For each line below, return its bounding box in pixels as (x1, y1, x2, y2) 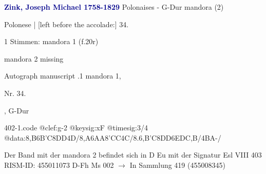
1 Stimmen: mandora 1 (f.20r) (4, 36, 99, 47)
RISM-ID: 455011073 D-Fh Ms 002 (4, 159, 114, 170)
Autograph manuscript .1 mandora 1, (4, 70, 121, 81)
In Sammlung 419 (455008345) (129, 159, 225, 170)
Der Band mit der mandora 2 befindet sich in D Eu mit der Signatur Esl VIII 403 (4, 149, 262, 160)
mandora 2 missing (4, 53, 64, 64)
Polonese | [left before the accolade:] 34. (4, 18, 129, 29)
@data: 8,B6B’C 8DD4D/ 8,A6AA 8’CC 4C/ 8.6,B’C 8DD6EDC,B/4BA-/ (4, 132, 221, 143)
